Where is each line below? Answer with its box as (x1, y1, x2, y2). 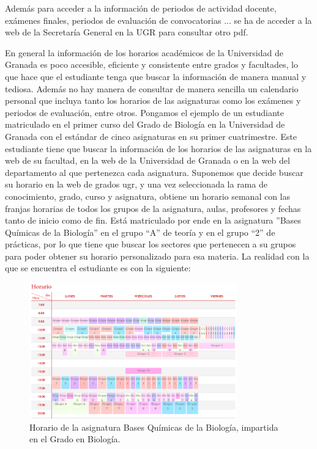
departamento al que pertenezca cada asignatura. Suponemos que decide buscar (5, 166, 304, 178)
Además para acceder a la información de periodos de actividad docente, (5, 2, 277, 14)
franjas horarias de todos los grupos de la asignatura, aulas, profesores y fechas (5, 202, 301, 214)
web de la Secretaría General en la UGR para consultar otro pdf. (5, 26, 248, 38)
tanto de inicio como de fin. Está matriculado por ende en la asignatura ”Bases (5, 214, 301, 227)
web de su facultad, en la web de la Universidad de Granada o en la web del (5, 154, 290, 167)
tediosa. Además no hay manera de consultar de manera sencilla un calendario (5, 82, 299, 95)
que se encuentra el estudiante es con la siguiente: (5, 261, 191, 274)
